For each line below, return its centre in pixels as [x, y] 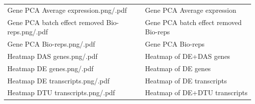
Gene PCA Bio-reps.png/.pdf [51, 44]
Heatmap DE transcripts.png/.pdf [59, 80]
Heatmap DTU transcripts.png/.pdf [61, 92]
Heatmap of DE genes [178, 68]
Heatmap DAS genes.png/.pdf [52, 56]
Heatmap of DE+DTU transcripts [196, 92]
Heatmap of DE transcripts [186, 80]
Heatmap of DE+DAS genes [188, 56]
